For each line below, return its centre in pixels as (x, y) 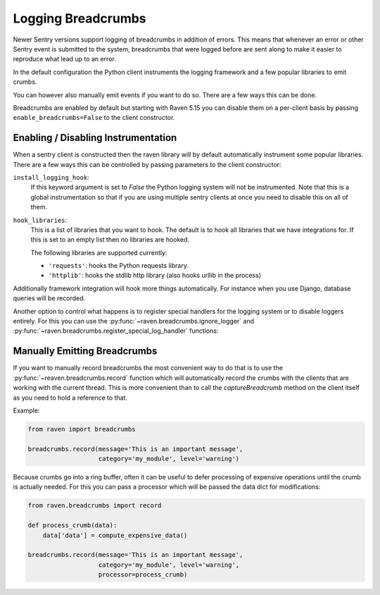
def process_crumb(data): (72, 526)
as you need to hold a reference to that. (70, 398)
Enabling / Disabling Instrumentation (95, 138)
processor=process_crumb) (143, 575)
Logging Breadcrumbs (80, 18)
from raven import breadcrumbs (82, 429)
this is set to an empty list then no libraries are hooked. (110, 240)
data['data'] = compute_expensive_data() (115, 535)
